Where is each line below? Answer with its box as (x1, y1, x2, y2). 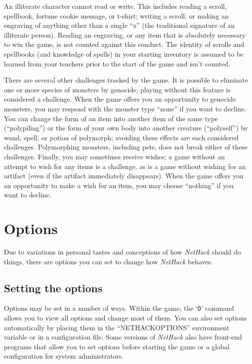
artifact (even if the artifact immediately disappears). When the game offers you (4, 171, 244, 181)
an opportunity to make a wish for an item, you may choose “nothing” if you (4, 180, 234, 190)
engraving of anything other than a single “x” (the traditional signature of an (4, 20, 235, 30)
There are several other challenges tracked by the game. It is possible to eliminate (4, 75, 248, 85)
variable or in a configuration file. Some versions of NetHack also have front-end (4, 332, 242, 342)
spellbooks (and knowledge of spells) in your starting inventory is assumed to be (4, 48, 244, 59)
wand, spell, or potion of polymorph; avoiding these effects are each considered (4, 132, 239, 142)
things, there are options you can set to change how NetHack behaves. (4, 256, 213, 266)
